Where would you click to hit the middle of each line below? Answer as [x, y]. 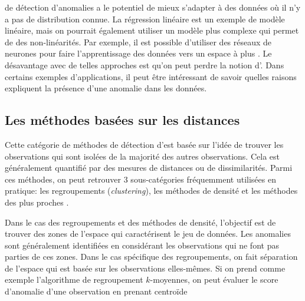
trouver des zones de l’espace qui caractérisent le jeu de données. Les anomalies [148, 234]
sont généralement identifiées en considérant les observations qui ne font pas [142, 245]
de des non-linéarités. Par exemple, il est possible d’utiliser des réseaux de [138, 42]
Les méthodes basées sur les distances [122, 120]
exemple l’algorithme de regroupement [74, 279]
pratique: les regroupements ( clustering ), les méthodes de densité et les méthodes [151, 191]
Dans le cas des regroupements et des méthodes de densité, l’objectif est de [140, 222]
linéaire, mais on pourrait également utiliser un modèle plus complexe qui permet [152, 30]
